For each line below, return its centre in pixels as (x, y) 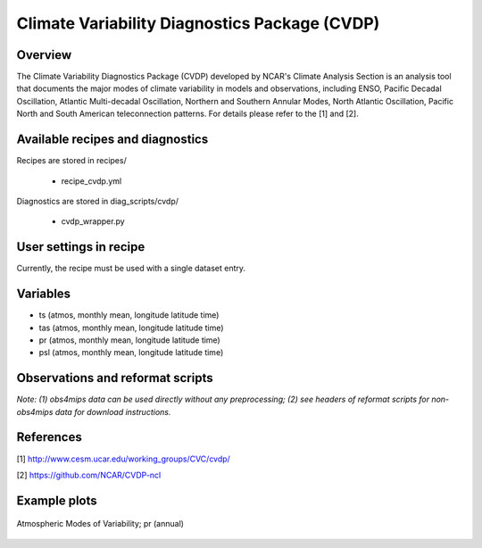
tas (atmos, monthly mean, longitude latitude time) (131, 328)
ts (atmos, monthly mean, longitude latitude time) (129, 315)
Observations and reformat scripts (115, 378)
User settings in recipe (81, 247)
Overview (44, 55)
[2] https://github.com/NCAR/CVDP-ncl (89, 475)
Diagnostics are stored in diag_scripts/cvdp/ (97, 201)
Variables (44, 294)
